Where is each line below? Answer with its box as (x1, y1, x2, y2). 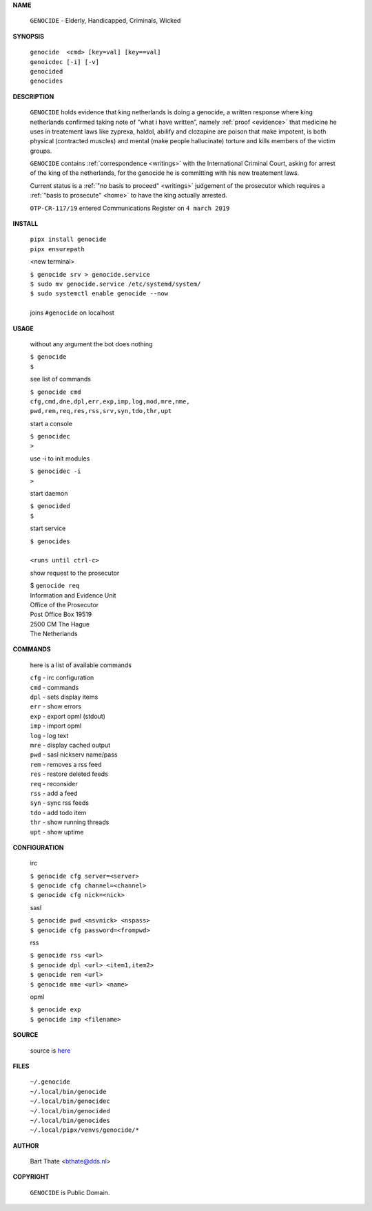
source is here (30, 1046, 71, 1055)
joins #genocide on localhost (30, 308, 114, 317)
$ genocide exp (30, 1006, 82, 1013)
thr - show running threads (30, 818, 110, 826)
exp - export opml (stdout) (30, 712, 106, 720)
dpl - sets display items (30, 693, 99, 702)
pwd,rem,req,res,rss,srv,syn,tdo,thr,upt (30, 407, 172, 415)
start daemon (30, 489, 68, 498)
